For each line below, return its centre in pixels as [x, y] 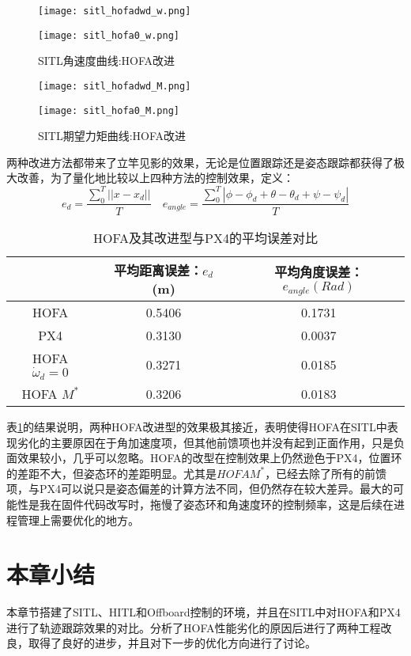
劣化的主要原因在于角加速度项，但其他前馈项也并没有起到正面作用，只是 [205, 442]
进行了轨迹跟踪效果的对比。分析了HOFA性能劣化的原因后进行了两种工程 [194, 627]
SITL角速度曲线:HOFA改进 [107, 61]
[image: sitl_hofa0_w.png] [109, 35]
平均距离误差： [158, 270]
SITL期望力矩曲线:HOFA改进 [112, 136]
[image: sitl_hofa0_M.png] [109, 110]
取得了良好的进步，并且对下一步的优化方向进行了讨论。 [172, 643]
